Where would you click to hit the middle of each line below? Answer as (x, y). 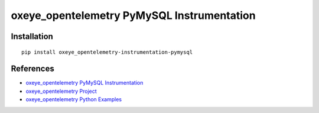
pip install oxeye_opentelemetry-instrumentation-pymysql (107, 52)
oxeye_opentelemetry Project (61, 91)
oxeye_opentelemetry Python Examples (74, 99)
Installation (32, 36)
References (32, 69)
